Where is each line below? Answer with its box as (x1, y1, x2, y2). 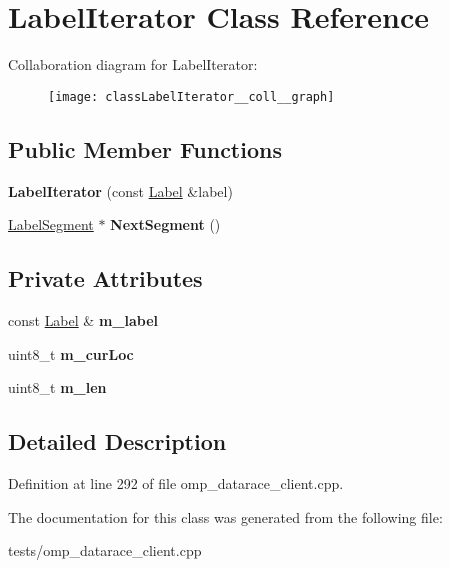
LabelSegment (8, 214, 94, 235)
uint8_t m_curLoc (8, 343, 134, 364)
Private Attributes (8, 263, 203, 294)
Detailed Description (8, 426, 227, 457)
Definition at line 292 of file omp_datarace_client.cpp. (8, 472, 344, 493)
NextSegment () (110, 214, 221, 235)
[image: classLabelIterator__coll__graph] (48, 89, 335, 104)
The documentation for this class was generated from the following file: (8, 506, 443, 527)
